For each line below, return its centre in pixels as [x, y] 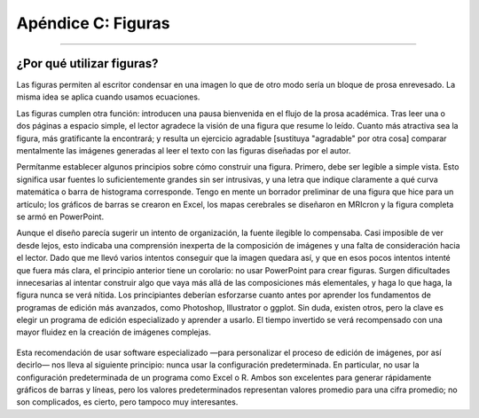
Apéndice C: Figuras [93, 23]
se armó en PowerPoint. [60, 217]
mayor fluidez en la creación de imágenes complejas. [114, 332]
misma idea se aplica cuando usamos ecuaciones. [108, 97]
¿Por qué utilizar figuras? [87, 63]
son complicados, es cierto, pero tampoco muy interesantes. [127, 402]
